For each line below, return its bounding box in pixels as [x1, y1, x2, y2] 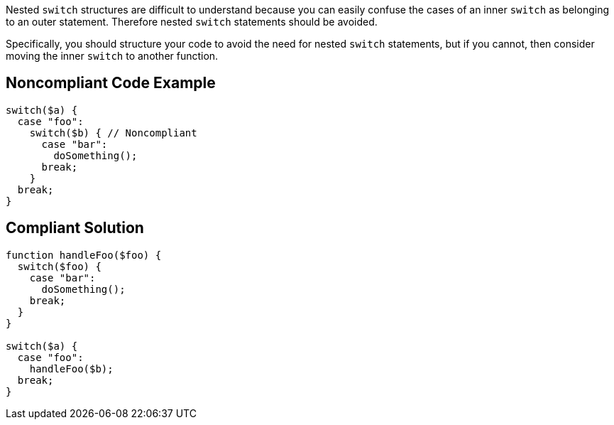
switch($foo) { [17, 260, 102, 272]
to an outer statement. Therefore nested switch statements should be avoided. [6, 16, 378, 28]
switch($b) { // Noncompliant [29, 127, 197, 139]
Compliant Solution [6, 219, 144, 237]
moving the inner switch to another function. [6, 50, 219, 62]
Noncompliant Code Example [6, 74, 216, 92]
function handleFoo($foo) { [6, 249, 162, 261]
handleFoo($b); [29, 362, 114, 375]
